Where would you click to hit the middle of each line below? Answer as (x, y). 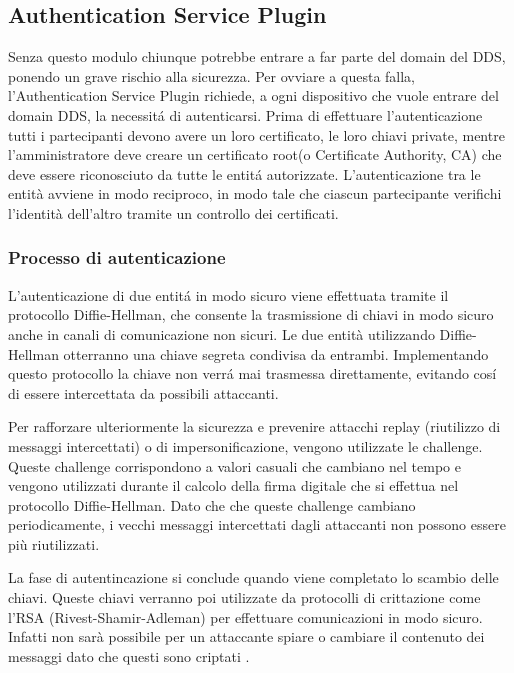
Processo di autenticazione (117, 257)
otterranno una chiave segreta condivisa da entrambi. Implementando (276, 353)
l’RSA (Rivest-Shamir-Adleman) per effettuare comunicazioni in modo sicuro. (245, 616)
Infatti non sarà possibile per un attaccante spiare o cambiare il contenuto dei (246, 636)
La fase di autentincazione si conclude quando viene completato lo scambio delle (253, 577)
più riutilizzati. (54, 543)
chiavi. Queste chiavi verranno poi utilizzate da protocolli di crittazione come (244, 597)
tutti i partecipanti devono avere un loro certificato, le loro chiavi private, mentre (256, 134)
